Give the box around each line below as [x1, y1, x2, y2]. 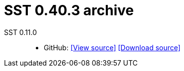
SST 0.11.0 [4, 28, 37, 36]
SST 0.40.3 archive [4, 2, 134, 19]
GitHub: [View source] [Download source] [44, 43, 181, 52]
